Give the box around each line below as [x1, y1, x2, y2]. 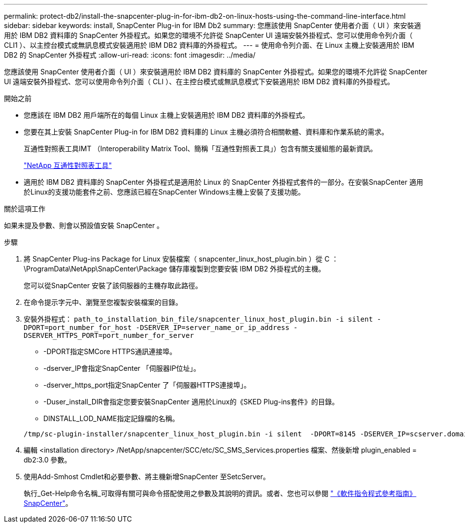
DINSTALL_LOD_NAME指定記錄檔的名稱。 [43, 414, 179, 423]
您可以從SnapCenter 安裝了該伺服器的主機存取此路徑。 [24, 281, 202, 290]
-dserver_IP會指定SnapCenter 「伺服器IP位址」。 [43, 364, 200, 372]
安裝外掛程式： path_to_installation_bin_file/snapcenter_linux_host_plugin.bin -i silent [24, 315, 373, 323]
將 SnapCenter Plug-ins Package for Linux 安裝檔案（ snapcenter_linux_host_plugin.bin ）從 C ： [24, 255, 338, 263]
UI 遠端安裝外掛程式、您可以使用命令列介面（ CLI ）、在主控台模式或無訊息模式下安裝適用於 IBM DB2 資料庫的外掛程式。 [4, 77, 395, 86]
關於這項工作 [4, 204, 45, 213]
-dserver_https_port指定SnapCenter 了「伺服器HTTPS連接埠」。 [43, 381, 251, 389]
